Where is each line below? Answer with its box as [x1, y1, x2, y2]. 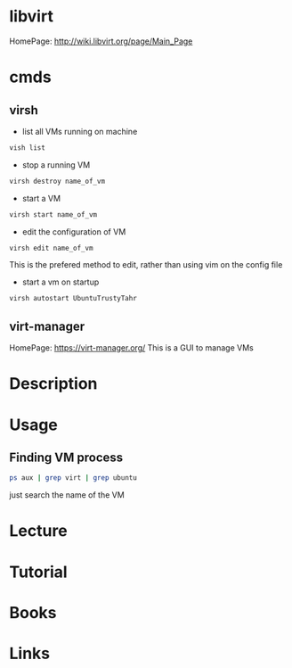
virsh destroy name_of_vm [9, 177, 105, 186]
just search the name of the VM [9, 490, 125, 500]
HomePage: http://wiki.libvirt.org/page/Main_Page [9, 36, 193, 46]
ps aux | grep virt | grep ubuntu [9, 474, 138, 482]
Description [9, 374, 98, 394]
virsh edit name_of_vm [9, 243, 93, 252]
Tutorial [9, 562, 69, 581]
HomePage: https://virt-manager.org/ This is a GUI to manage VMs [9, 342, 254, 353]
